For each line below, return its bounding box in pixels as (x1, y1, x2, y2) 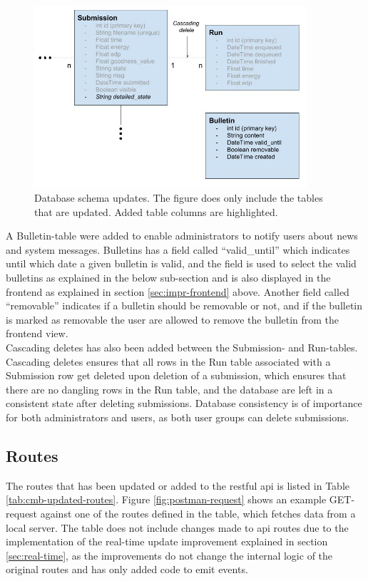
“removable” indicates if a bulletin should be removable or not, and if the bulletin (6, 298, 363, 313)
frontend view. (6, 326, 68, 341)
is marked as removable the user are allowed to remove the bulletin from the (6, 312, 339, 327)
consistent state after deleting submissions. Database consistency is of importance (6, 396, 362, 411)
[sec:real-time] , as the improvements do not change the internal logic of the (6, 547, 333, 562)
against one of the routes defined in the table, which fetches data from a (40, 505, 356, 520)
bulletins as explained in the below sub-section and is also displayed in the (6, 270, 331, 284)
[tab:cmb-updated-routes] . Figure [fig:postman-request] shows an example (6, 492, 327, 507)
